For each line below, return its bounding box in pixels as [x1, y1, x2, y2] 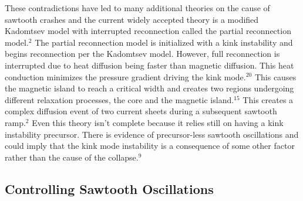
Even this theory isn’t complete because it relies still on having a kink [32, 116, 284, 128]
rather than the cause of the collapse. [5, 151, 139, 163]
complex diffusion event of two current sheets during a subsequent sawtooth [5, 105, 277, 117]
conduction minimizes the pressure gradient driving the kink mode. [5, 70, 246, 83]
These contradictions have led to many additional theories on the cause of [5, 2, 270, 13]
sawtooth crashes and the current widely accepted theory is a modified [5, 13, 259, 25]
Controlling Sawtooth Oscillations [5, 179, 214, 197]
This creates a [243, 93, 294, 105]
